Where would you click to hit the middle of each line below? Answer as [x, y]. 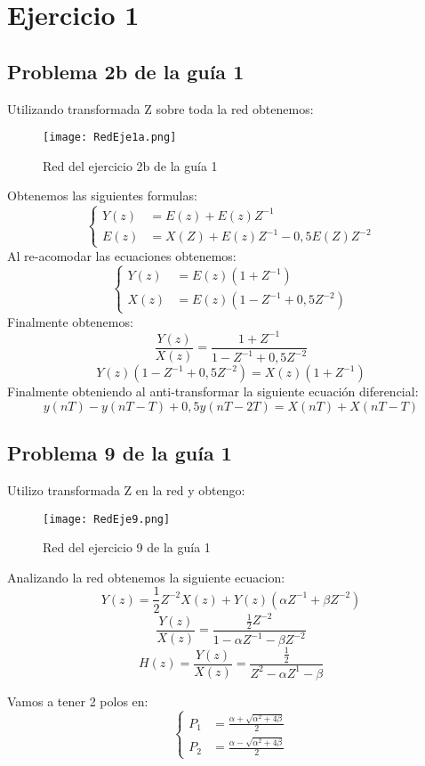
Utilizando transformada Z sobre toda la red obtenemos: [160, 108]
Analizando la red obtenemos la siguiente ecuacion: [146, 577]
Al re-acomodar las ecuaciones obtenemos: [122, 255]
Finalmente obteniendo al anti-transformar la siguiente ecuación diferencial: [213, 391]
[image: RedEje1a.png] [110, 138]
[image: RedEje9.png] [107, 519]
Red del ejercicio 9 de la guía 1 [127, 547]
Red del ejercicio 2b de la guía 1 [130, 165]
